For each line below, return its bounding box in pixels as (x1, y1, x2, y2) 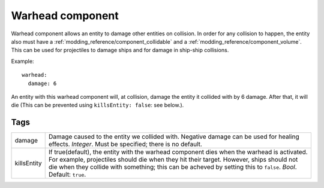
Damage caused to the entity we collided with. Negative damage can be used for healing (48, 132, 299, 141)
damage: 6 (28, 80, 57, 87)
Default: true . (48, 171, 86, 179)
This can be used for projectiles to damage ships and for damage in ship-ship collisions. (11, 47, 229, 54)
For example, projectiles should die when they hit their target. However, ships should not (48, 156, 298, 164)
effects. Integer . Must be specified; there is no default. (48, 140, 202, 148)
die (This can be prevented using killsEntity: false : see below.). (11, 102, 184, 109)
